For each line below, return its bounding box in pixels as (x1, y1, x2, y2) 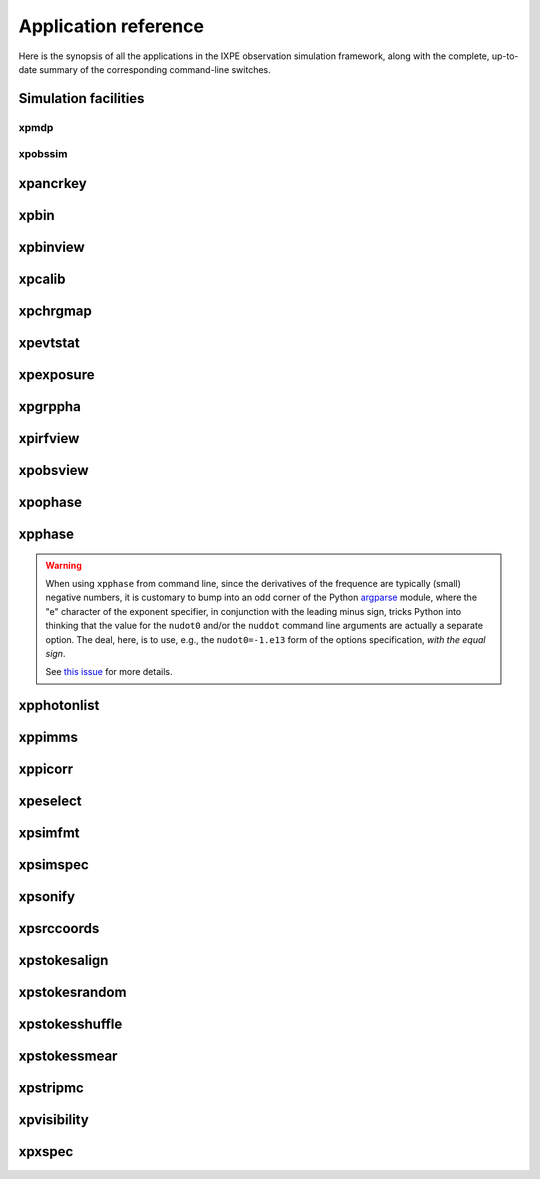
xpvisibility (18, 1111, 89, 1129)
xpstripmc (18, 1080, 84, 1097)
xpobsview (18, 462, 89, 479)
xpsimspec (18, 856, 89, 874)
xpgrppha (18, 398, 82, 415)
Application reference (18, 15, 205, 37)
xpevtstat (18, 334, 80, 351)
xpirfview (18, 430, 80, 447)
